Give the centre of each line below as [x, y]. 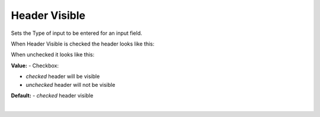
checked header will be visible [63, 76]
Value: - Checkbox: [35, 66]
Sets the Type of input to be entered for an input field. [76, 33]
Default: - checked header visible [52, 95]
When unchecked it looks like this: [53, 55]
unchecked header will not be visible [71, 84]
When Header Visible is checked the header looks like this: [83, 44]
